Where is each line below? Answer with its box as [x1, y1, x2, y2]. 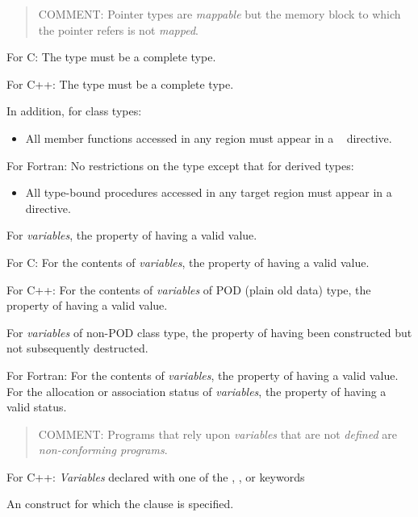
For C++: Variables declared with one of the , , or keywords [6, 468, 305, 485]
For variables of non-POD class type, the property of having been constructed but [6, 323, 412, 340]
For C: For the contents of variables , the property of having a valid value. [6, 253, 370, 270]
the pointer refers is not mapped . [38, 21, 199, 38]
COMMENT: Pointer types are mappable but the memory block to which [38, 6, 401, 22]
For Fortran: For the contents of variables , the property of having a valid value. [6, 366, 399, 383]
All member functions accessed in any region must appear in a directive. [25, 129, 392, 146]
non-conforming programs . [38, 441, 168, 458]
